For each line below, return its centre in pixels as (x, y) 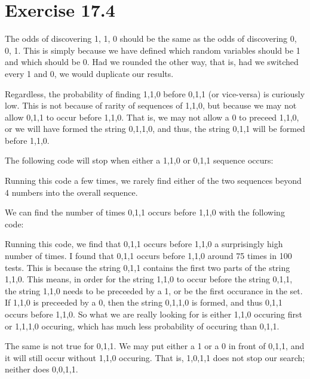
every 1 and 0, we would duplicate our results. (89, 73)
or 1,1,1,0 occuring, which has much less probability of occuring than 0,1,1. (142, 326)
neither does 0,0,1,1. (42, 369)
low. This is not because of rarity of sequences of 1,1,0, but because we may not (151, 105)
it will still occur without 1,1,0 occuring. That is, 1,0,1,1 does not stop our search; (155, 357)
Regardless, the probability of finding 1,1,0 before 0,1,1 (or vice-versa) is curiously (155, 93)
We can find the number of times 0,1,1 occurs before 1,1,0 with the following (145, 212)
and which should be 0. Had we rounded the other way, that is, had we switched (152, 62)
